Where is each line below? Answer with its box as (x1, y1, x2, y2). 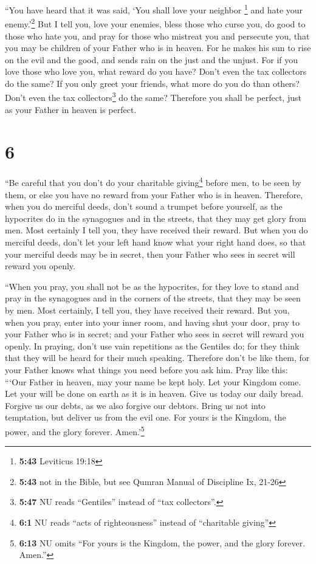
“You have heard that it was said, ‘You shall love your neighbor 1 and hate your (5, 2, 303, 16)
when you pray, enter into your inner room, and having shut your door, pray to (5, 315, 300, 328)
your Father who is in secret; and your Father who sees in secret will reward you (5, 328, 304, 340)
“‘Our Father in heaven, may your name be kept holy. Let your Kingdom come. (5, 375, 301, 388)
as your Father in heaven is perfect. (5, 103, 137, 115)
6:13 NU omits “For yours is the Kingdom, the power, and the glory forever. (19, 536, 306, 549)
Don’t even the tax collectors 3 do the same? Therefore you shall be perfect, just (5, 89, 301, 104)
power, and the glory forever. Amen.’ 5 (5, 423, 145, 438)
